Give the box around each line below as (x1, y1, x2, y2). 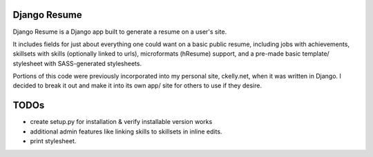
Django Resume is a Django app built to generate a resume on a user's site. (12, 28, 227, 36)
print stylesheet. (30, 137, 77, 145)
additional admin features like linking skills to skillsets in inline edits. (30, 127, 222, 136)
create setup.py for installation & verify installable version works (30, 118, 213, 126)
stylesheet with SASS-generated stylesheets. (12, 59, 142, 67)
